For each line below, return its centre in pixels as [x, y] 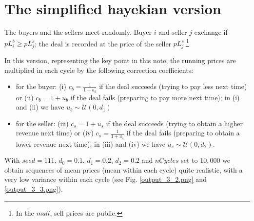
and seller [173, 32]
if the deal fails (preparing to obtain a [183, 133]
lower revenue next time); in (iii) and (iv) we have [90, 144]
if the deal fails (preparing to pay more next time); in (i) [155, 97]
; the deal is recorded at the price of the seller [103, 43]
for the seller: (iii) [42, 123]
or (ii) [25, 97]
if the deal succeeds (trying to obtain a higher [174, 123]
